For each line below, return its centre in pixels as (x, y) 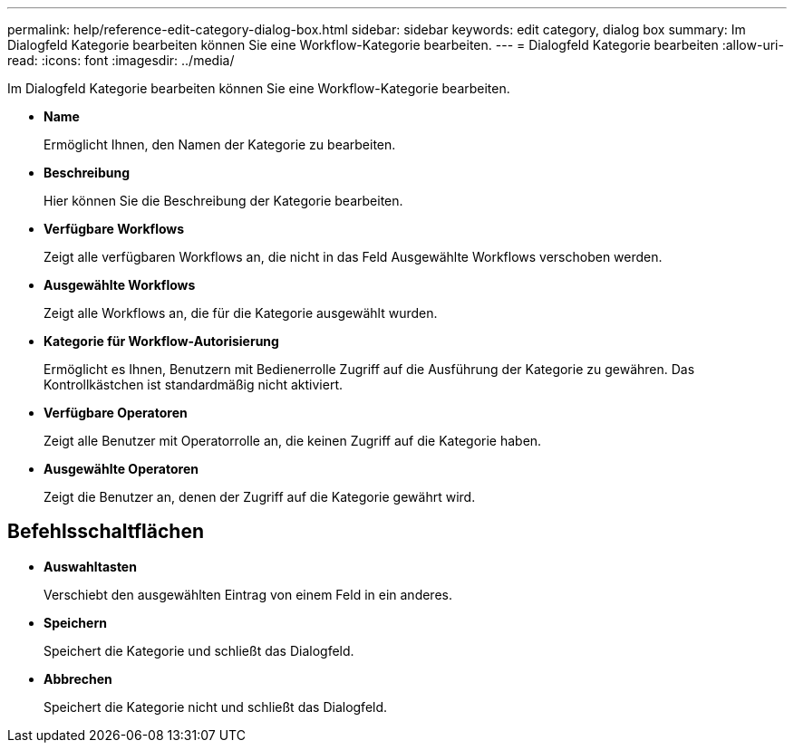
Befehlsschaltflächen (106, 532)
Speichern (75, 622)
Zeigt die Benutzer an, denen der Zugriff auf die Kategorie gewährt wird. (260, 497)
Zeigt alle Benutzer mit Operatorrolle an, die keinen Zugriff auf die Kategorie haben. (293, 441)
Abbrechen (78, 678)
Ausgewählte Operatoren (121, 469)
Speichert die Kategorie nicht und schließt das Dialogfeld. (216, 707)
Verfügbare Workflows (114, 229)
